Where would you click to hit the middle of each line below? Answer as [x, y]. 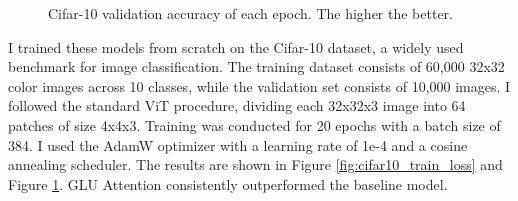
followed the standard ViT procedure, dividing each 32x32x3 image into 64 [237, 105]
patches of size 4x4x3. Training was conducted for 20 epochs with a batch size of [254, 124]
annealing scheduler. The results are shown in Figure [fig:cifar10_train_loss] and [255, 164]
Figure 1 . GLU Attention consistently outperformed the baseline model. [228, 183]
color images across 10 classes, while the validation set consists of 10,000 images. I [259, 85]
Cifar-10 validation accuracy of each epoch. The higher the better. [250, 13]
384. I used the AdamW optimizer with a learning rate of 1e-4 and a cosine [238, 144]
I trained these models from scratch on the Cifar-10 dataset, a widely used [236, 46]
